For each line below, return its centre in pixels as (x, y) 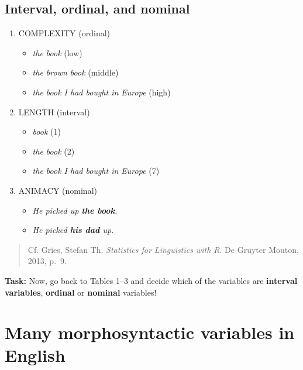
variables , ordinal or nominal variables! (81, 292)
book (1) (47, 131)
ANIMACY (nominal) (58, 190)
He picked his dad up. (73, 230)
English (35, 355)
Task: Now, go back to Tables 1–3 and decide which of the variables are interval (151, 280)
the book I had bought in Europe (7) (96, 171)
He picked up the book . (75, 210)
